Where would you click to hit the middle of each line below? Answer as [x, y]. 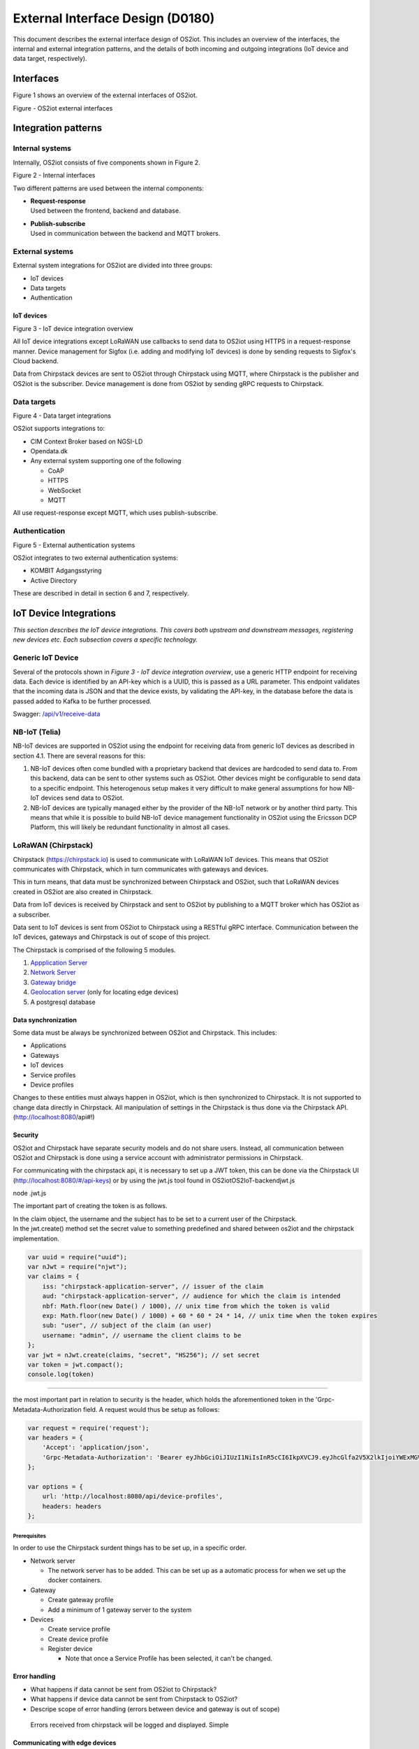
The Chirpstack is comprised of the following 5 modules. [94, 950]
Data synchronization [45, 1020]
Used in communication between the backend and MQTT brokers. [125, 234]
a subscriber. [32, 914]
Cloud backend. [36, 361]
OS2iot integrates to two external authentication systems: [95, 558]
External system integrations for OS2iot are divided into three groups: [113, 265]
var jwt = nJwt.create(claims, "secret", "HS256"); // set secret [144, 1355]
